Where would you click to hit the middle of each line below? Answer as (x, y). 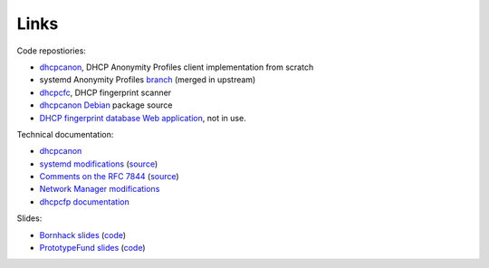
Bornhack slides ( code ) (83, 234)
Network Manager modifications (100, 189)
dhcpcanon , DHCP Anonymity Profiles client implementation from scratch (177, 67)
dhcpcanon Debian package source (106, 105)
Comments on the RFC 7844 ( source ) (110, 177)
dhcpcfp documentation (85, 201)
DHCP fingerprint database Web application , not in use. (143, 118)
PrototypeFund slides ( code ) (92, 248)
